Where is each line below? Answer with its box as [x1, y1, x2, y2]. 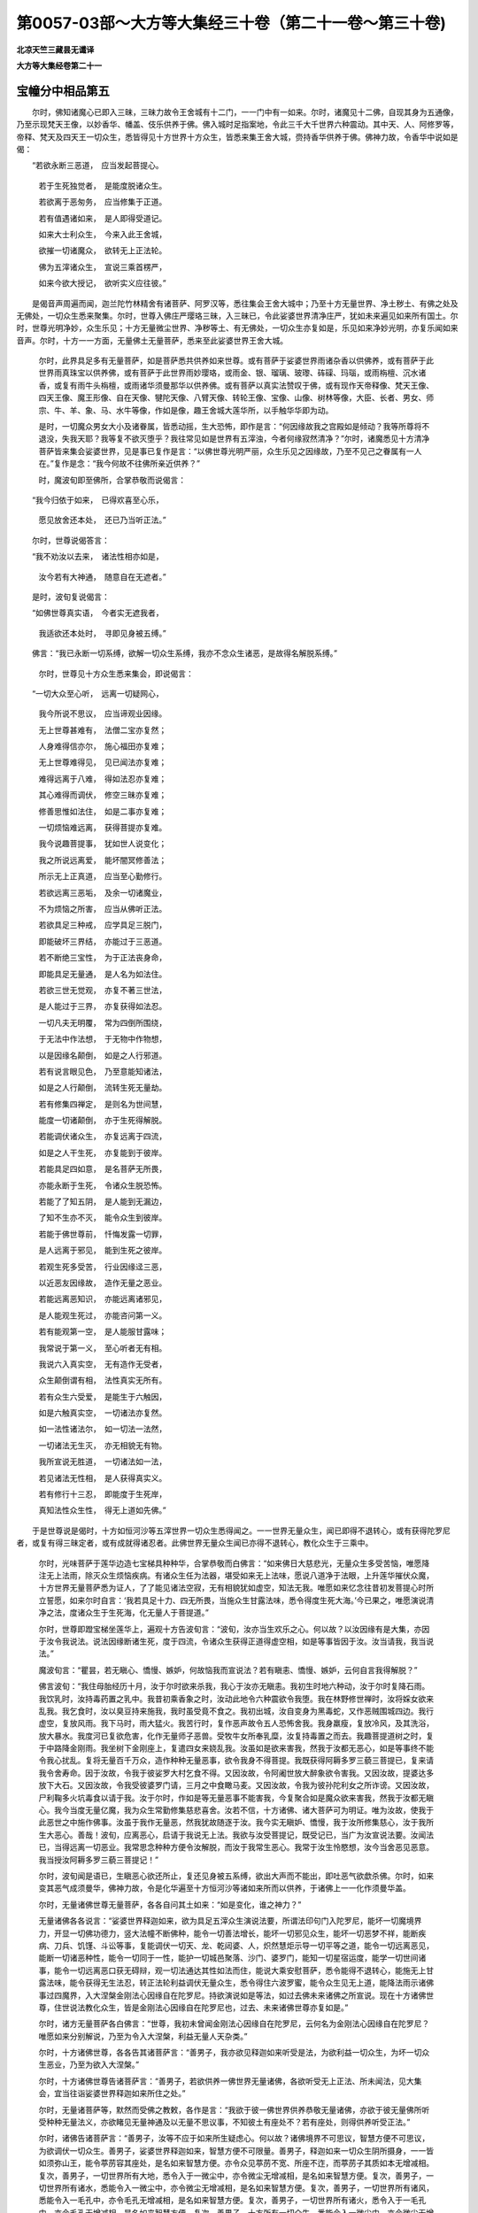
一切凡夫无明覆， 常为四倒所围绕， [38, 1017, 167, 1028]
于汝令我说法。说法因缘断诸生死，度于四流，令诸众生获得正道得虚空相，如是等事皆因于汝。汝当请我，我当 [38, 1636, 427, 1646]
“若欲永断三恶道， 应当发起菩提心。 [31, 160, 164, 171]
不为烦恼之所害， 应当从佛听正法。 [38, 903, 167, 914]
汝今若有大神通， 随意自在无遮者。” [38, 571, 167, 582]
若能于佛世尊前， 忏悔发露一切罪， [38, 1229, 167, 1239]
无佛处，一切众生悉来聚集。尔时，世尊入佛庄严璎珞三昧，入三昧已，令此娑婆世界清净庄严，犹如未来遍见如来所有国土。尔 [16, 310, 459, 320]
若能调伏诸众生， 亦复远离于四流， [38, 1131, 167, 1142]
